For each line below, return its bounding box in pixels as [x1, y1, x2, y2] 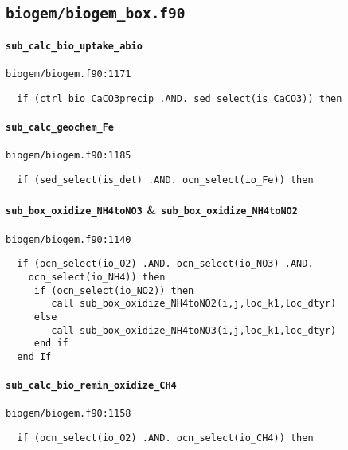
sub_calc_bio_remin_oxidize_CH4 [6, 380, 177, 392]
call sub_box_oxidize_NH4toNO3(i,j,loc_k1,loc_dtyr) [51, 324, 337, 336]
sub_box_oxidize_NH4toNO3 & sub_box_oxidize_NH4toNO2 [6, 202, 298, 218]
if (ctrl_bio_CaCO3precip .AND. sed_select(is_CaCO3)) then [17, 92, 342, 104]
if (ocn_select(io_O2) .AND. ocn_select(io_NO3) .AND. [17, 258, 314, 270]
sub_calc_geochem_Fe [6, 122, 115, 134]
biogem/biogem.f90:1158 [6, 408, 131, 420]
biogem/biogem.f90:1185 [6, 150, 131, 162]
